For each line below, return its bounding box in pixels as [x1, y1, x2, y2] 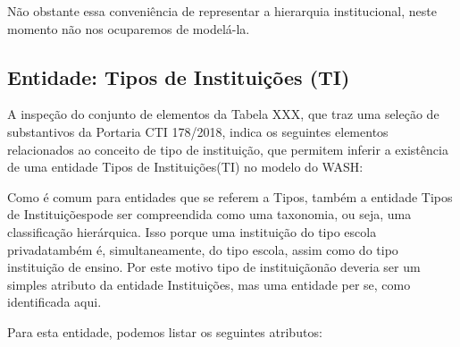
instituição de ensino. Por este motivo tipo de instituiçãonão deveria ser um [7, 258, 421, 276]
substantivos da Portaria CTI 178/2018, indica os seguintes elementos [7, 122, 389, 140]
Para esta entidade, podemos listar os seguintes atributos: [7, 322, 322, 341]
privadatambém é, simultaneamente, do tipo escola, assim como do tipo [7, 240, 398, 258]
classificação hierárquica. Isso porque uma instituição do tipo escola [7, 222, 377, 241]
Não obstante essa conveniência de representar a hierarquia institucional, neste [7, 2, 437, 20]
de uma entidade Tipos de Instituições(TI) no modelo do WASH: [7, 157, 364, 176]
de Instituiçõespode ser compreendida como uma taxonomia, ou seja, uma [7, 205, 412, 224]
